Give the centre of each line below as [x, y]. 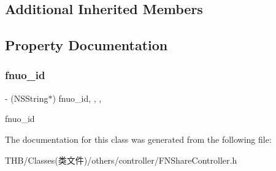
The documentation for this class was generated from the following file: [138, 139]
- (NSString [27, 98]
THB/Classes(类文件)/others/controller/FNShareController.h [121, 160]
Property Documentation [86, 45]
